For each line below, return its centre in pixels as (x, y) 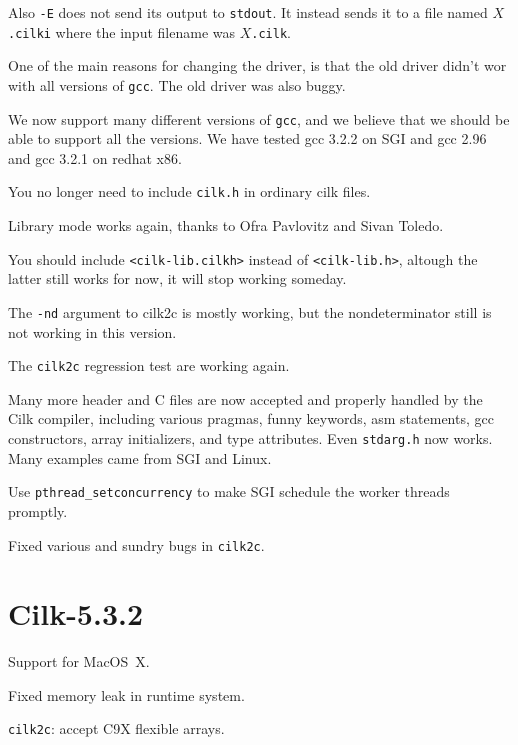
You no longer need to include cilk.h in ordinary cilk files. (189, 191)
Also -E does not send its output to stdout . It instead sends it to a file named (248, 12)
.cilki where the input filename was (121, 31)
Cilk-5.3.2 (76, 613)
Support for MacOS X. (79, 661)
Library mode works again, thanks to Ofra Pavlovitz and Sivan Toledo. (226, 225)
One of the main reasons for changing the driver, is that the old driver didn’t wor (257, 65)
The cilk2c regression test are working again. (149, 365)
